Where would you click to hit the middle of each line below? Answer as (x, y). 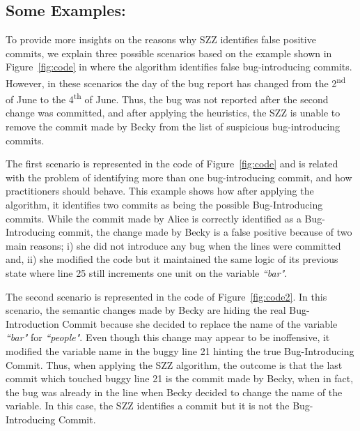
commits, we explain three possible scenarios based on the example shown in (169, 53)
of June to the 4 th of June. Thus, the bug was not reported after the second (167, 98)
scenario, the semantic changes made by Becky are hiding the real (146, 310)
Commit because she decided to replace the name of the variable (200, 323)
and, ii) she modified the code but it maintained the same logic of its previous (172, 259)
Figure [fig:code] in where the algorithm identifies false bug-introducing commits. (179, 67)
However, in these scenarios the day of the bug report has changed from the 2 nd (176, 82)
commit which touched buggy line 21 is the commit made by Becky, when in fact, (180, 378)
